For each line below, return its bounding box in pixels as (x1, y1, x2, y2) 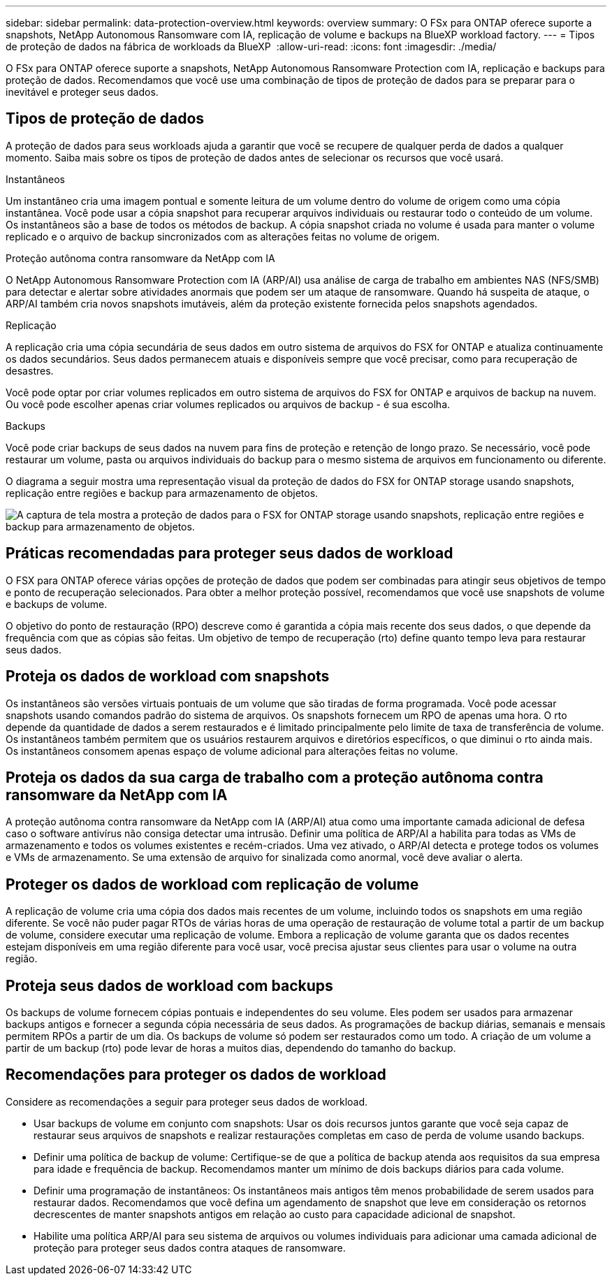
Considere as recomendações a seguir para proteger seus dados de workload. (6, 1095, 368, 1108)
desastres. (6, 364, 54, 377)
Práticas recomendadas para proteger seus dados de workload (6, 544, 453, 563)
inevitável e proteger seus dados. (6, 86, 159, 98)
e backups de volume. (6, 598, 108, 610)
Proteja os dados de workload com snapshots (6, 667, 330, 686)
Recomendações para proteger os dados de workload (6, 1066, 386, 1084)
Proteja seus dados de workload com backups (6, 976, 333, 994)
